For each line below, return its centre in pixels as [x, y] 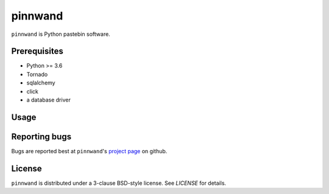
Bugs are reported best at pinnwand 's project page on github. [89, 151]
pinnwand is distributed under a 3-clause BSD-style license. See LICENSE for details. [119, 183]
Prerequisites [37, 51]
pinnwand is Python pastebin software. [61, 34]
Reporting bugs [41, 137]
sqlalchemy [41, 83]
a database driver [49, 100]
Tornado [37, 74]
